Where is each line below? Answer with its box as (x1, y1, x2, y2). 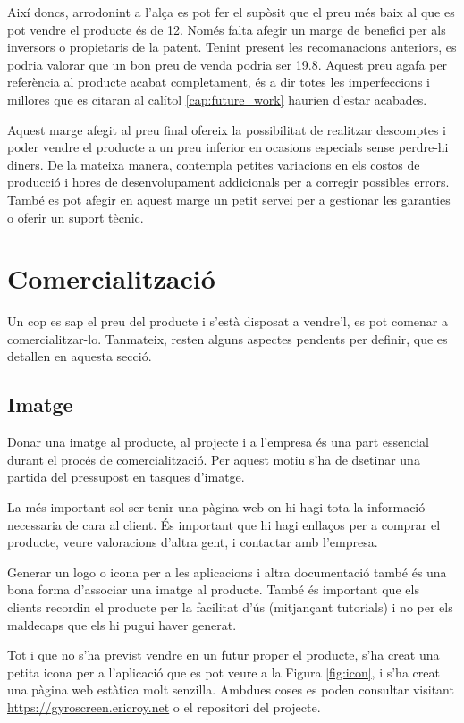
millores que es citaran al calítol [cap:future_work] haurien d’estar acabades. (7, 89, 427, 108)
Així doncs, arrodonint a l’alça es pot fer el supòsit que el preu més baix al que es (7, 3, 455, 21)
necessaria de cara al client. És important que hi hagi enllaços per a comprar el (7, 515, 441, 534)
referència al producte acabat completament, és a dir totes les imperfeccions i (7, 72, 430, 91)
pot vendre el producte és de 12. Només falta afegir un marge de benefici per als (7, 20, 446, 38)
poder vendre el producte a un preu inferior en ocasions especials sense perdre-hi (7, 138, 449, 156)
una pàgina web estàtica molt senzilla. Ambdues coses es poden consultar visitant (7, 680, 454, 699)
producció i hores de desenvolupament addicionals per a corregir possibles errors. (7, 172, 450, 191)
